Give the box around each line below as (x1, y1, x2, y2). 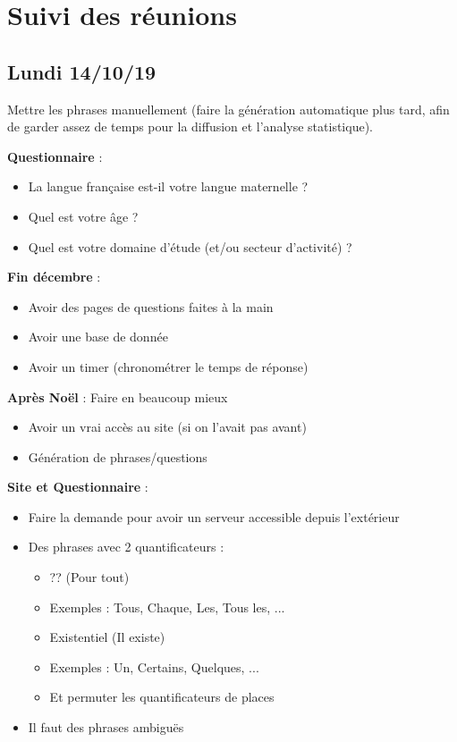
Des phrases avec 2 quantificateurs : (28, 537, 224, 556)
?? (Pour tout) (49, 568, 130, 586)
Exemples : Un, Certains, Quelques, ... (49, 657, 259, 676)
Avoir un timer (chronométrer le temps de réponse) (28, 357, 309, 375)
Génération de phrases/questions (28, 447, 207, 466)
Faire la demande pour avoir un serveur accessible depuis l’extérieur (28, 507, 400, 526)
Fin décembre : (7, 267, 101, 286)
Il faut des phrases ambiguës (28, 718, 184, 737)
